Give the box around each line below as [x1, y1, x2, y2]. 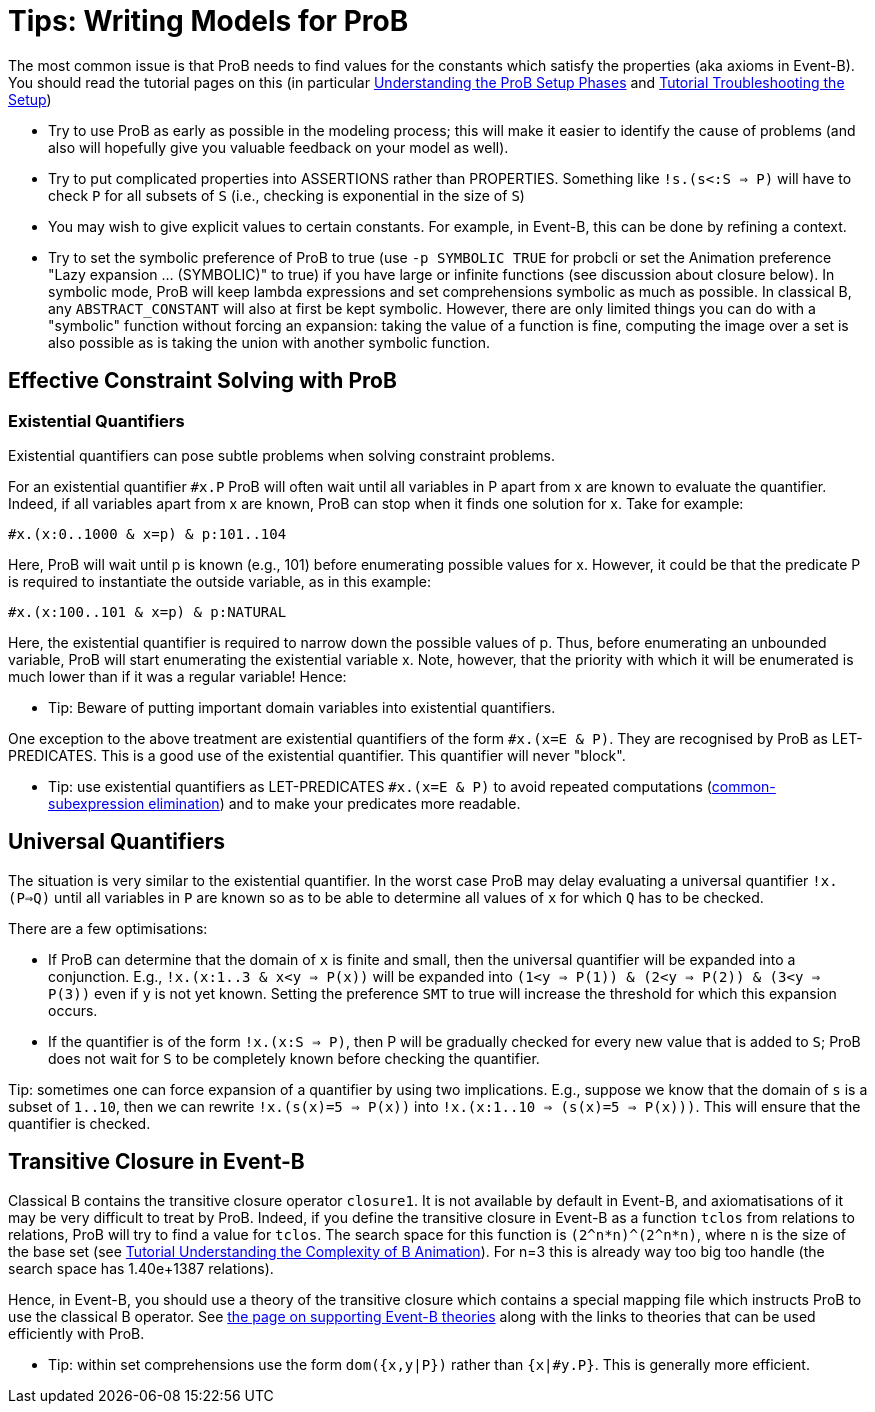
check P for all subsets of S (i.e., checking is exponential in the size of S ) [48, 186, 525, 204]
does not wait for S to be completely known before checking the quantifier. [48, 1049, 540, 1067]
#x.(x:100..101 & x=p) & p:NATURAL [8, 603, 287, 620]
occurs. [48, 1001, 98, 1019]
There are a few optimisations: [8, 919, 208, 937]
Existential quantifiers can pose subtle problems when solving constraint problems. [8, 446, 556, 464]
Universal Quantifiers [8, 829, 226, 855]
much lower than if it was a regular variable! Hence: [8, 667, 347, 685]
